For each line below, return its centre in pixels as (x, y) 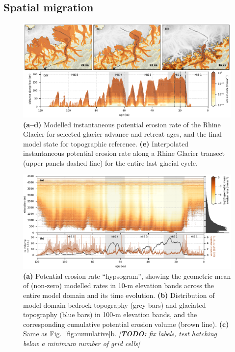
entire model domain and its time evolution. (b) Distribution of (119, 295)
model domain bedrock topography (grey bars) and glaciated (115, 305)
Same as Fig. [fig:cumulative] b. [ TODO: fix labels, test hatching (120, 334)
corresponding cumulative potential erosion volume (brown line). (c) (126, 324)
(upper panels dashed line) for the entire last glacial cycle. (110, 162)
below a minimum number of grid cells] (82, 343)
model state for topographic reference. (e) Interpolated (106, 143)
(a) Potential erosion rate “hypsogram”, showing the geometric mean (127, 276)
